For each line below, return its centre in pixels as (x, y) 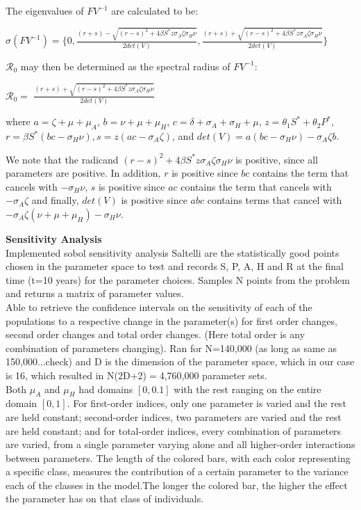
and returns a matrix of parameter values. (95, 293)
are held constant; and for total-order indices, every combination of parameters (174, 430)
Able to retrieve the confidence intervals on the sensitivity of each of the (159, 306)
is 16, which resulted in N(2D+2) (76, 375)
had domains (106, 389)
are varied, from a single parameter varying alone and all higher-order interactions (180, 444)
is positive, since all (277, 159)
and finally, (55, 200)
